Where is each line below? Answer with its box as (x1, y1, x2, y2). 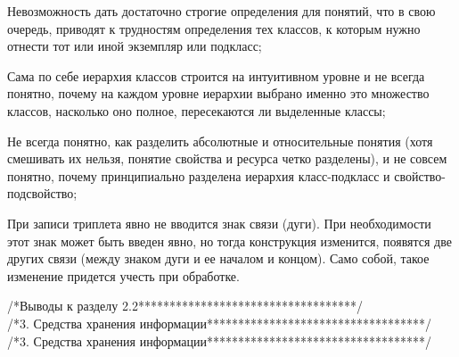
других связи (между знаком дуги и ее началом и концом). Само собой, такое (7, 249, 430, 268)
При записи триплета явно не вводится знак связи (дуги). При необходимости (7, 213, 431, 232)
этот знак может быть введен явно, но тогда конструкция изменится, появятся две (7, 231, 452, 250)
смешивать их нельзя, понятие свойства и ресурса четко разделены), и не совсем (7, 149, 447, 168)
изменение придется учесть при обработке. (7, 266, 240, 285)
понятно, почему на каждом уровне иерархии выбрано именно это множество (7, 84, 430, 103)
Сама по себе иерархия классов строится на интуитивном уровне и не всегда (7, 66, 425, 85)
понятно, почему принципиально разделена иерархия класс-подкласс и (7, 166, 390, 185)
